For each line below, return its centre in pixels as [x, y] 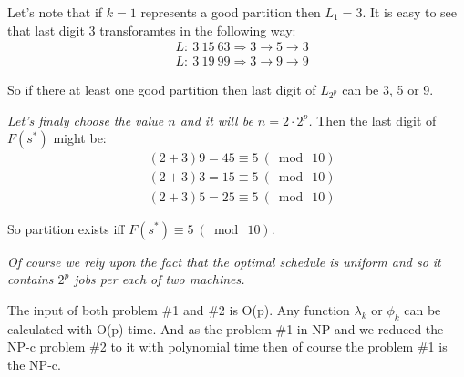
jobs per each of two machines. [160, 279]
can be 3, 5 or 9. [388, 90]
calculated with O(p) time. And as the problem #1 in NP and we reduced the [226, 328]
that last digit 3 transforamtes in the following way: [152, 30]
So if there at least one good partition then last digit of [162, 90]
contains [31, 279]
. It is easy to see [410, 12]
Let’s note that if [55, 12]
